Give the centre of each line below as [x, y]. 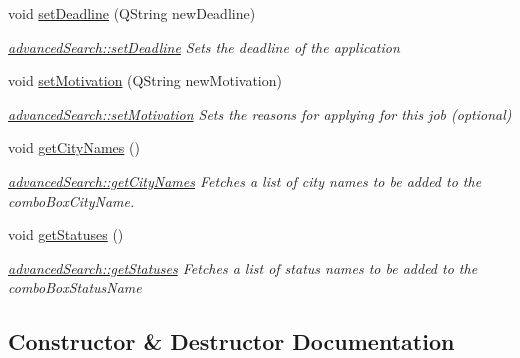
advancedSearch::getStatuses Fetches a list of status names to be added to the [243, 267]
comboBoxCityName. [71, 200]
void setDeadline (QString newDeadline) [132, 13]
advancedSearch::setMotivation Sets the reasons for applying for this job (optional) [260, 113]
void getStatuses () [66, 234]
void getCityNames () [74, 147]
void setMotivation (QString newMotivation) [145, 80]
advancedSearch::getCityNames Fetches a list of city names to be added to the [245, 180]
